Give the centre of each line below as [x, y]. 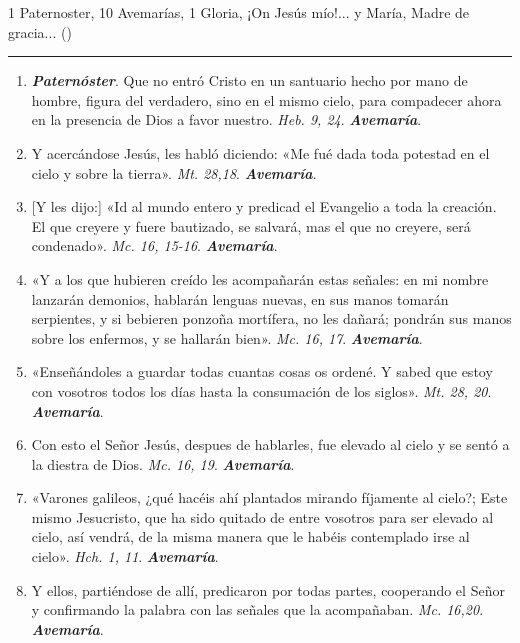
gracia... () [40, 31]
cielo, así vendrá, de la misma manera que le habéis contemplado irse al [250, 536]
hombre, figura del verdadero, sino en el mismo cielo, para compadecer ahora [266, 99]
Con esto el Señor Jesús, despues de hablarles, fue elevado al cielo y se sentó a [270, 444]
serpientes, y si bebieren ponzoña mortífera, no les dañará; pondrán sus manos [271, 318]
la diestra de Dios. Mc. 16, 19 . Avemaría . [163, 463]
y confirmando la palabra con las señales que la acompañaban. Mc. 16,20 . [257, 609]
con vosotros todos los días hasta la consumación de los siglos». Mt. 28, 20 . [261, 390]
